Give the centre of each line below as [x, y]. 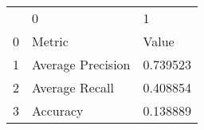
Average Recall [73, 87]
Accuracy [58, 110]
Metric [50, 41]
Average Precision [81, 64]
